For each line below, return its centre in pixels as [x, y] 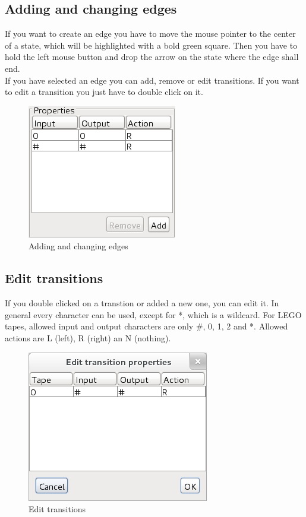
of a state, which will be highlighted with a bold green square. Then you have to [151, 45]
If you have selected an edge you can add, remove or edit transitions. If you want [152, 80]
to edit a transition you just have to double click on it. [104, 92]
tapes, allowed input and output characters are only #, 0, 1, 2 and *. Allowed [146, 326]
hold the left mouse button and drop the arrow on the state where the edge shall [152, 57]
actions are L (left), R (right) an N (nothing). [88, 337]
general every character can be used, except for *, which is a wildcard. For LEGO [153, 314]
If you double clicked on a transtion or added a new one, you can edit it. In [142, 303]
